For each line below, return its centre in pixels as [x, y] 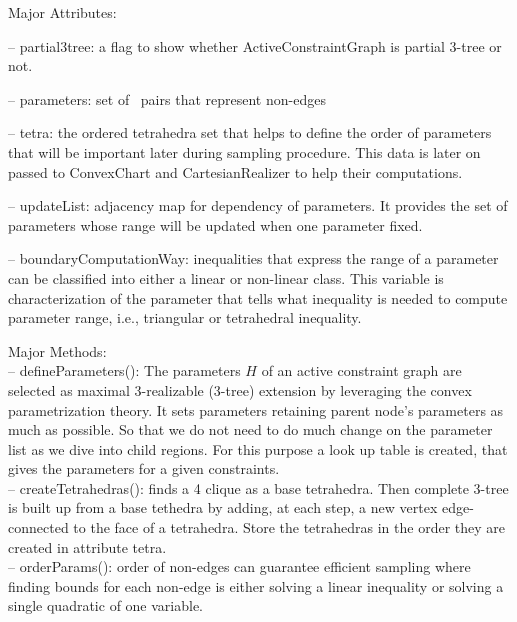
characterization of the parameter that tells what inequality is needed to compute [258, 297]
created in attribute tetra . [87, 546]
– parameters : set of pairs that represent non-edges [167, 98]
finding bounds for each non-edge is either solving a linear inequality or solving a [256, 585]
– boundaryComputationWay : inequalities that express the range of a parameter [253, 258]
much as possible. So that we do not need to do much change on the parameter [250, 429]
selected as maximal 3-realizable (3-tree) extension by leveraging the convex [240, 389]
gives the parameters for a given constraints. [144, 468]
